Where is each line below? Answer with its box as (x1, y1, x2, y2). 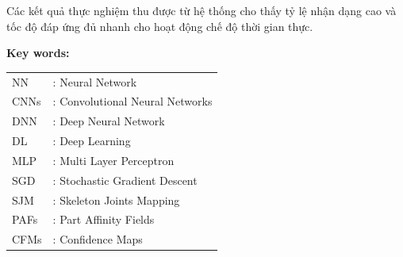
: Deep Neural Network (52, 113, 165, 129)
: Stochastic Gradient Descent (52, 171, 198, 188)
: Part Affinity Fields (52, 211, 155, 228)
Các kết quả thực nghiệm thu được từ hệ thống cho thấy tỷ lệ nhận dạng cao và (6, 2, 397, 18)
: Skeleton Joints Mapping (52, 191, 180, 208)
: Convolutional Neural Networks (52, 93, 213, 109)
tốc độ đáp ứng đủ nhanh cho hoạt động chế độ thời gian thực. (6, 17, 313, 34)
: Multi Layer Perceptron (52, 152, 175, 168)
